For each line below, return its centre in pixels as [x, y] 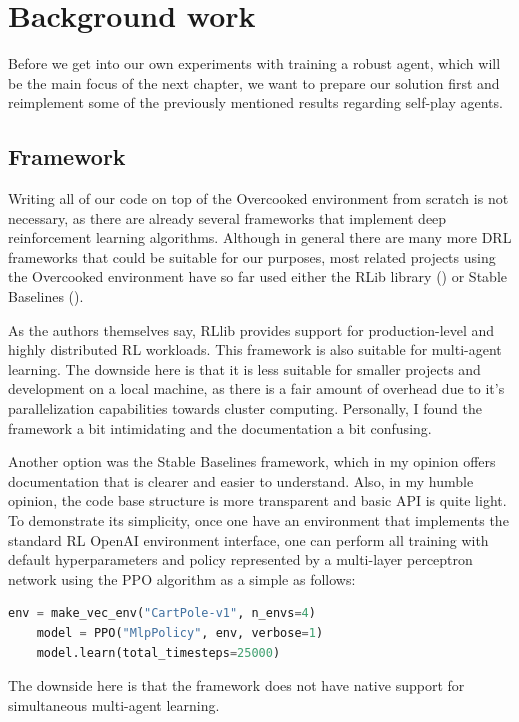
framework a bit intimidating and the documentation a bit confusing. [220, 427]
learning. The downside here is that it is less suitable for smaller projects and [244, 368]
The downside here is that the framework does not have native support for [236, 685]
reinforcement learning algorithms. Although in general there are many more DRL [260, 237]
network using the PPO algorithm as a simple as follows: [182, 578]
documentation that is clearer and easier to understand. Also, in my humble [241, 480]
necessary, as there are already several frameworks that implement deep [227, 217]
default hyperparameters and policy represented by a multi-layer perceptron [240, 559]
